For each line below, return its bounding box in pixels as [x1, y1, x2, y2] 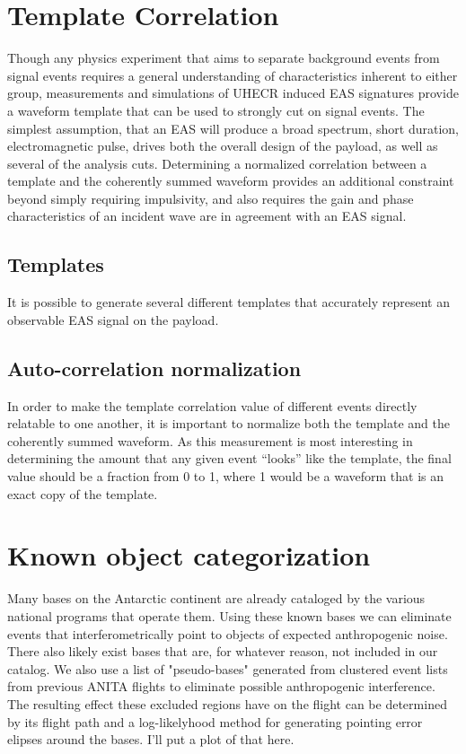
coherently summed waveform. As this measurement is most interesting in [7, 431, 413, 450]
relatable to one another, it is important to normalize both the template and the [7, 414, 450, 433]
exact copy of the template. [7, 484, 158, 503]
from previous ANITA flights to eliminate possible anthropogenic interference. [7, 677, 435, 696]
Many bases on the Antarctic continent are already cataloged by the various [7, 589, 426, 608]
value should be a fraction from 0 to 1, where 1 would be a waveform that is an [7, 467, 444, 486]
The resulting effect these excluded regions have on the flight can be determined [7, 694, 447, 713]
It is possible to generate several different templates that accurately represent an [7, 293, 450, 311]
